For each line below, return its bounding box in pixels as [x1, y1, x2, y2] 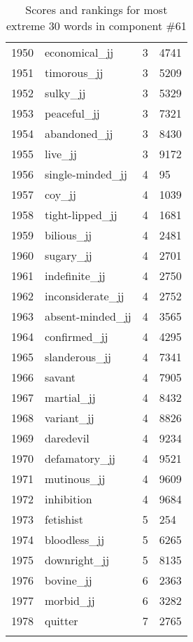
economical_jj [45, 44, 114, 60]
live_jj [45, 146, 77, 162]
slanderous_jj [45, 349, 111, 365]
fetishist [45, 511, 83, 527]
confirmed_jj [45, 328, 108, 344]
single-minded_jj [45, 166, 127, 182]
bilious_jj [45, 227, 92, 243]
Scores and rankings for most [25, 1, 168, 18]
